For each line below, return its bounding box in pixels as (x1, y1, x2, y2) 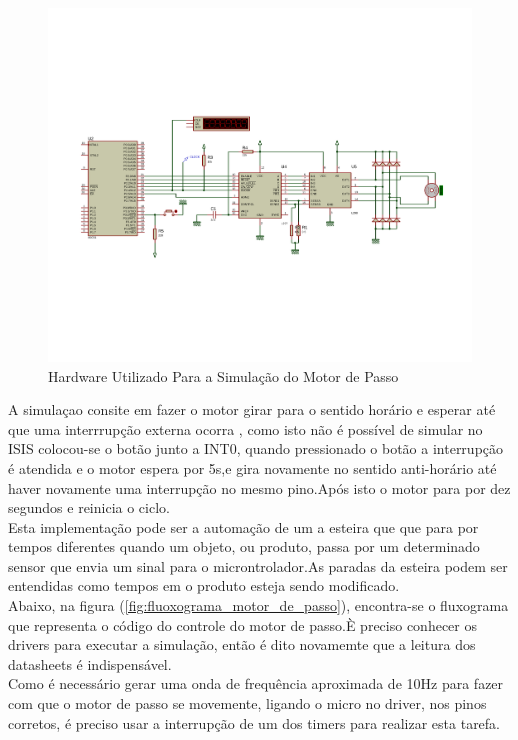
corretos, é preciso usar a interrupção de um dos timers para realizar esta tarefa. (8, 712, 501, 733)
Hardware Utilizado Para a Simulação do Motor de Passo (48, 365, 399, 386)
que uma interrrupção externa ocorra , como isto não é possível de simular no (8, 418, 483, 439)
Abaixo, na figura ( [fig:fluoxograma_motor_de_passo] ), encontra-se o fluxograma (8, 595, 509, 616)
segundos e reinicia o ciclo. (8, 497, 170, 518)
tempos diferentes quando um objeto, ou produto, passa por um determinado (8, 536, 480, 557)
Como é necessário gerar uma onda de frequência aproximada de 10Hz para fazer (8, 673, 504, 694)
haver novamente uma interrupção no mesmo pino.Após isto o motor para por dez (8, 477, 511, 498)
